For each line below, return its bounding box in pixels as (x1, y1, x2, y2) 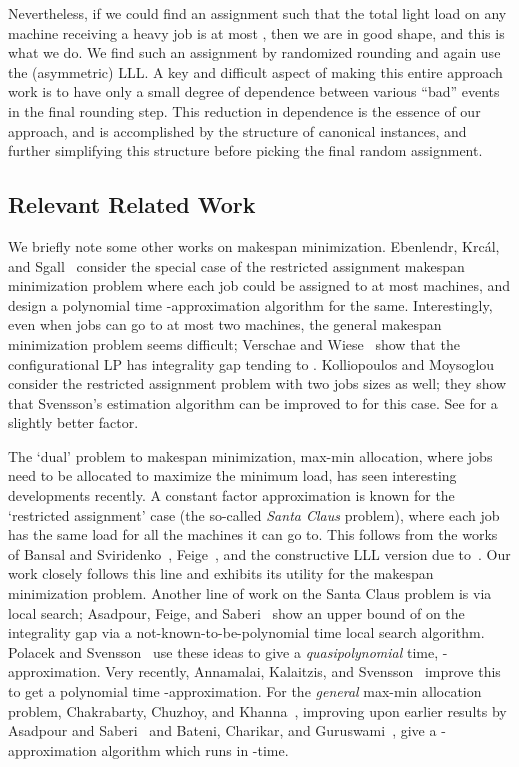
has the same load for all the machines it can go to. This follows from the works (8, 524, 498, 545)
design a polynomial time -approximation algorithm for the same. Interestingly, (8, 294, 493, 315)
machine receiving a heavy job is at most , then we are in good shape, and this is (8, 22, 505, 43)
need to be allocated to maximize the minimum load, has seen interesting (8, 465, 457, 486)
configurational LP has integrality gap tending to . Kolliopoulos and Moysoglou (8, 353, 495, 374)
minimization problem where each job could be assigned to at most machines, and (8, 275, 511, 296)
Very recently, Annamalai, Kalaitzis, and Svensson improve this (105, 661, 501, 682)
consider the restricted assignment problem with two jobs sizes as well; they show (8, 373, 507, 394)
